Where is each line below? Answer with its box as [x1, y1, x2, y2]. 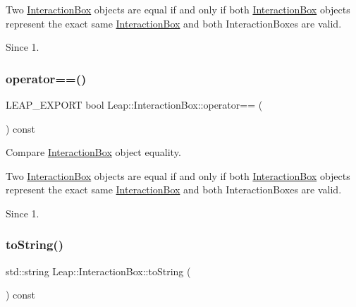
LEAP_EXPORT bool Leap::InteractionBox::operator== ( [6, 97, 263, 112]
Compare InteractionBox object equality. [6, 145, 181, 159]
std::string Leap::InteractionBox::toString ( [6, 263, 191, 278]
